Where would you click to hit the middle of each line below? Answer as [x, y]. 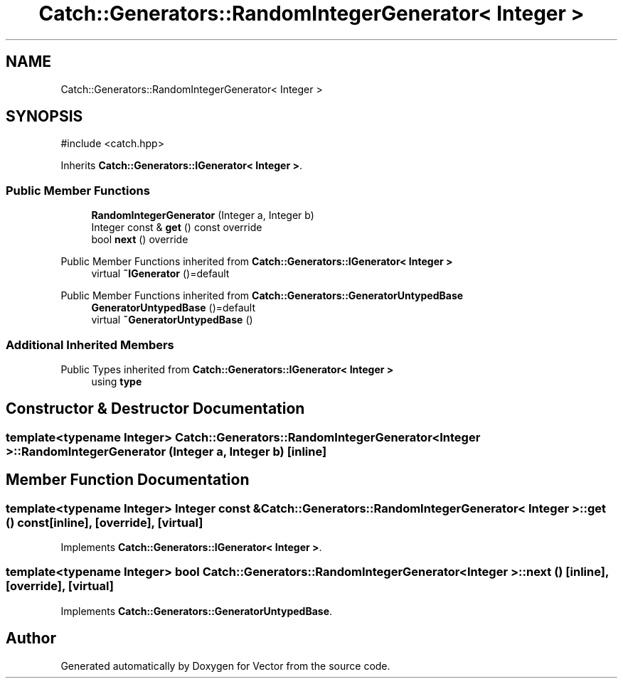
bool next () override [140, 240]
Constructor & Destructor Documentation [155, 409]
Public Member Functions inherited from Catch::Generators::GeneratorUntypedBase [262, 296]
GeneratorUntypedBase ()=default [174, 308]
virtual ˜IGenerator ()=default [160, 274]
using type [117, 381]
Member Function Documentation [128, 480]
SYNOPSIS [44, 117]
